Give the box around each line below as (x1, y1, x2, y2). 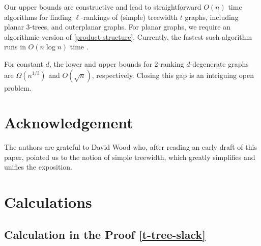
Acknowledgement (4, 112, 133, 133)
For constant (4, 58, 43, 69)
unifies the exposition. (4, 161, 72, 172)
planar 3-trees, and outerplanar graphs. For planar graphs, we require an (4, 21, 230, 32)
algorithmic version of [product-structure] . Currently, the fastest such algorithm (4, 31, 252, 42)
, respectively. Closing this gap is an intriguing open (92, 69, 254, 80)
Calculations (4, 192, 92, 212)
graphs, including (185, 11, 239, 22)
